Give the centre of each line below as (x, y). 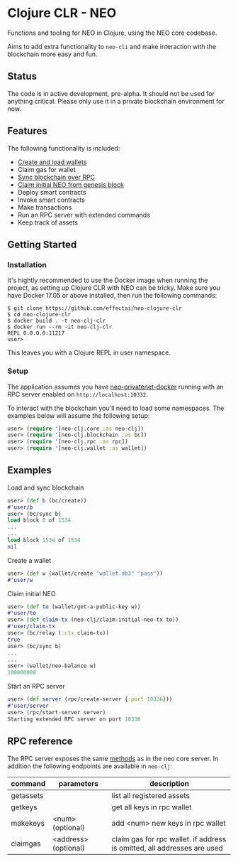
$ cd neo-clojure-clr (39, 315)
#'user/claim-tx (31, 627)
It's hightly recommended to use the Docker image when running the (108, 280)
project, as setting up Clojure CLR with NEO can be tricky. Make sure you (114, 288)
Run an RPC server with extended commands (84, 215)
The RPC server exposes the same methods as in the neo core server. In (113, 758)
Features (27, 131)
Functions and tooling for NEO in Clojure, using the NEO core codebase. (112, 33)
